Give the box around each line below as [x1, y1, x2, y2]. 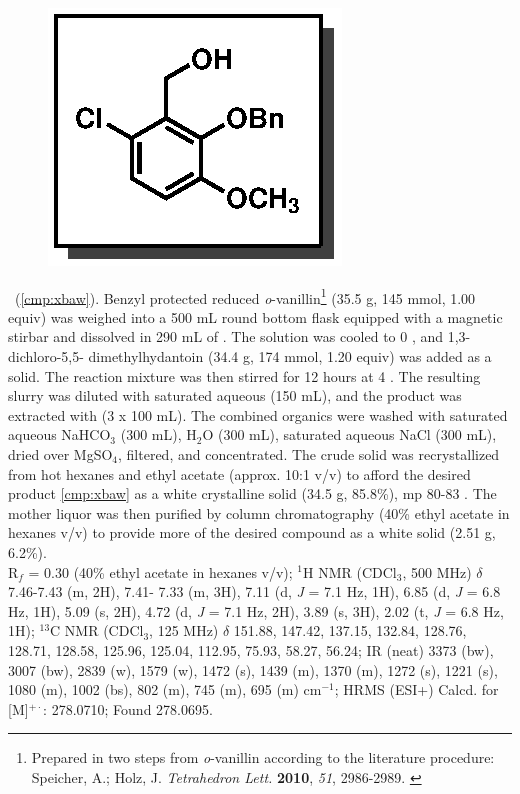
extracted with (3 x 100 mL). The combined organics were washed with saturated [8, 404, 508, 425]
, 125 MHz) [149, 620, 219, 641]
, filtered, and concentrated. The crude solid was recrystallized [118, 444, 500, 464]
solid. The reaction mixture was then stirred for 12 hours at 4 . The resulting [8, 365, 481, 386]
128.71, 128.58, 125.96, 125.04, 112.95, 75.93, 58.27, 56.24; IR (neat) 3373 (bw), [8, 639, 494, 660]
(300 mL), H [120, 424, 197, 445]
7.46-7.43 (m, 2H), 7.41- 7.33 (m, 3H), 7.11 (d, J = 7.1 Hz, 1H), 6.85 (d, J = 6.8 [8, 581, 501, 602]
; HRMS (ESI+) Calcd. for [334, 679, 499, 700]
